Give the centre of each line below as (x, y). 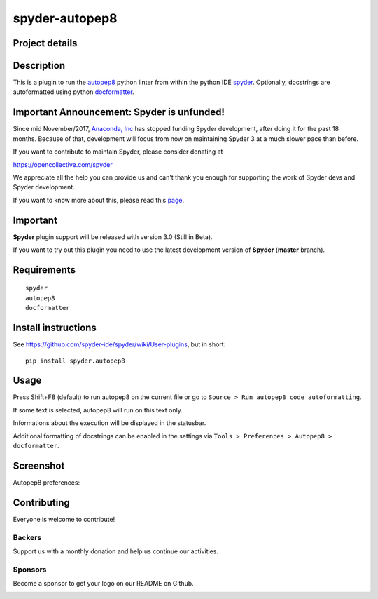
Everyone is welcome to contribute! (64, 519)
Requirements (44, 270)
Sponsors (30, 570)
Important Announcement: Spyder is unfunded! (119, 112)
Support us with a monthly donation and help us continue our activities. (115, 551)
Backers (27, 537)
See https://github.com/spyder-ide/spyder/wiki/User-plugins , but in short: (119, 344)
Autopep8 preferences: (47, 482)
